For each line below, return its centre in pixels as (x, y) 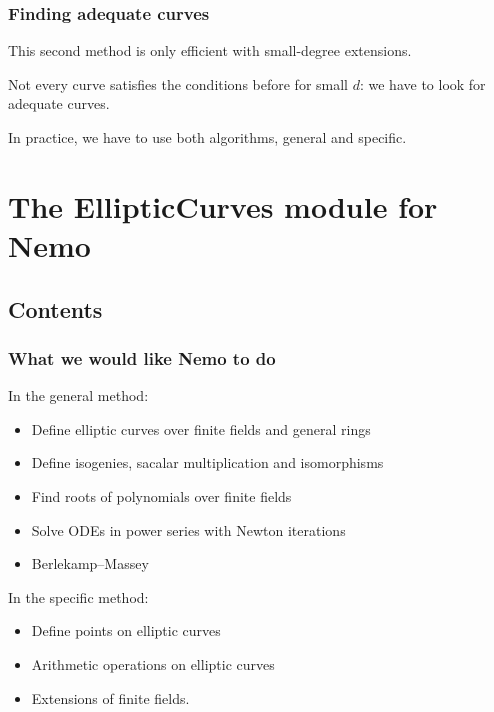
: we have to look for (422, 83)
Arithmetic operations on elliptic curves (153, 663)
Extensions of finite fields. (110, 697)
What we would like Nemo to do (142, 357)
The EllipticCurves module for (223, 205)
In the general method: (78, 395)
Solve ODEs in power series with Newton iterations (188, 529)
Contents (55, 308)
